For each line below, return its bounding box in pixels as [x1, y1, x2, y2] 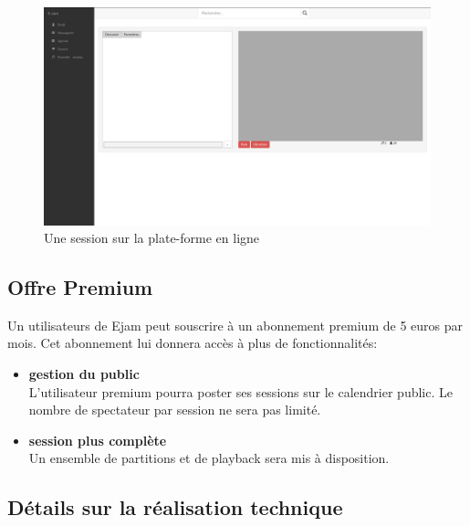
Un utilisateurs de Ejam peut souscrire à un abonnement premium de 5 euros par [7, 315, 463, 334]
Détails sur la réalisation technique [7, 493, 343, 521]
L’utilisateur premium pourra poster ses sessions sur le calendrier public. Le [28, 382, 453, 401]
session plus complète [28, 430, 167, 449]
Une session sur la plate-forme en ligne [44, 228, 260, 247]
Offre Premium [7, 273, 153, 301]
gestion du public [28, 364, 140, 384]
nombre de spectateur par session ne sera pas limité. [28, 400, 321, 419]
